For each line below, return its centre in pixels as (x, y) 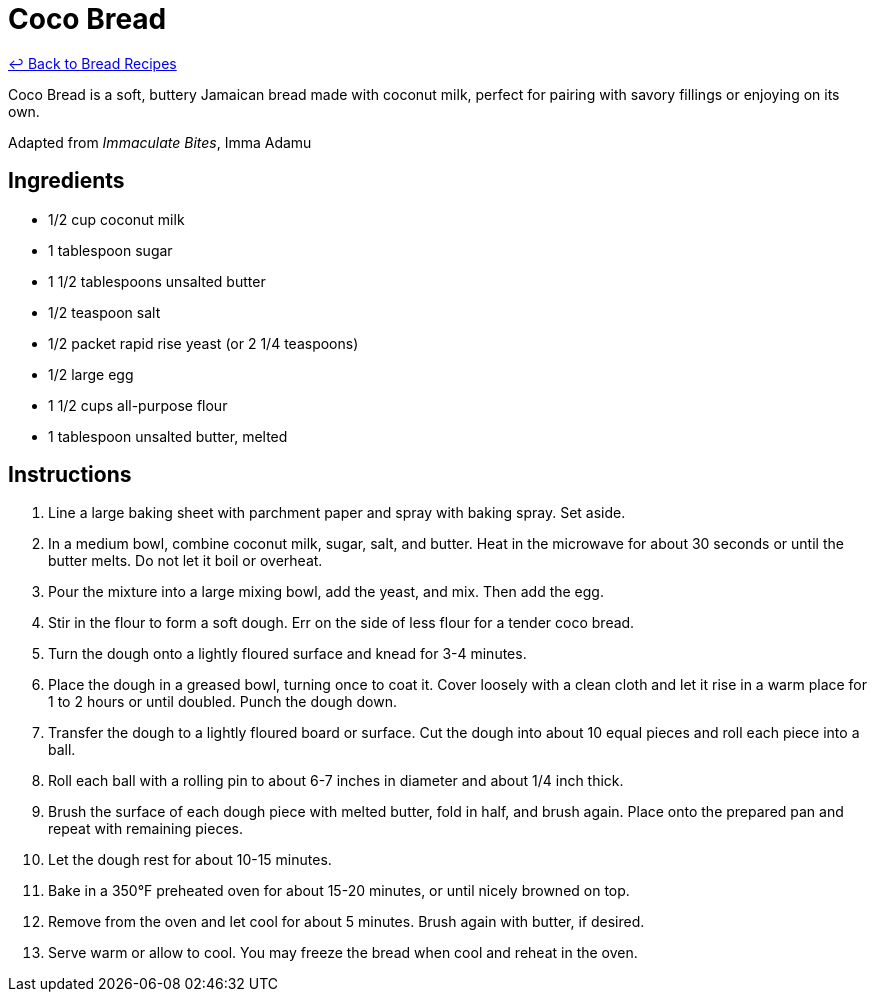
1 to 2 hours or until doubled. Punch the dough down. (222, 702)
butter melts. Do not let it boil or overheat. (185, 561)
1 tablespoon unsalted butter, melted (168, 436)
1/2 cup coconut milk (116, 219)
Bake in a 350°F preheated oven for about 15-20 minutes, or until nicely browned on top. (339, 891)
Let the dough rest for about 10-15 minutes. (190, 860)
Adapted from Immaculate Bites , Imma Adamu (160, 142)
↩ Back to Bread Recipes (92, 63)
